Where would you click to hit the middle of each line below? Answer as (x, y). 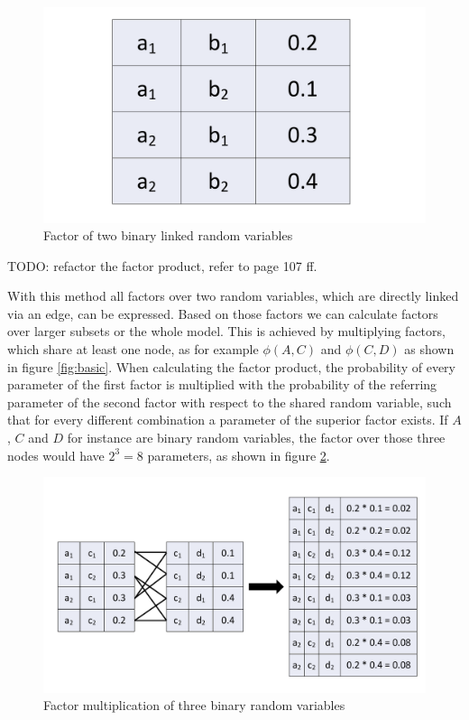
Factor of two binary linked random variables (168, 235)
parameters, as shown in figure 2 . (239, 455)
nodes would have (56, 455)
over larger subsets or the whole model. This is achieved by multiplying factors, (226, 331)
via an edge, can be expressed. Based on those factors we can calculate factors (223, 313)
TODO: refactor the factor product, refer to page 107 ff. (162, 265)
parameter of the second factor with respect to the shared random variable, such (230, 402)
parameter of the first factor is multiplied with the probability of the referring (222, 384)
